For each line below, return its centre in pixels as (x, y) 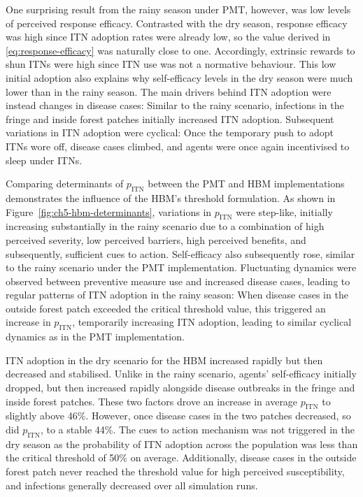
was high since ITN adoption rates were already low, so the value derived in (168, 37)
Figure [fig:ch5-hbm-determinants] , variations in (109, 211)
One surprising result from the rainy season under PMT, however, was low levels (178, 9)
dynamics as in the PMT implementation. (95, 337)
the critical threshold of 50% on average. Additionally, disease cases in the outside (181, 458)
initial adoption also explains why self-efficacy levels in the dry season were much (179, 77)
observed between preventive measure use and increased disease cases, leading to (178, 281)
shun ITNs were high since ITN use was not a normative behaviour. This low (171, 64)
